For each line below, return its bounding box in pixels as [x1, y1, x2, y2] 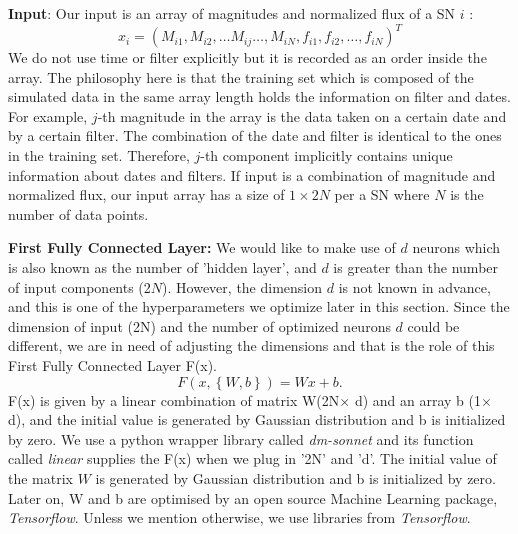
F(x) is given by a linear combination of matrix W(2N [8, 389, 340, 410]
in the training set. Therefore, [8, 145, 190, 166]
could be [407, 315, 460, 336]
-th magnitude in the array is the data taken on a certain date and [97, 105, 507, 126]
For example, [8, 105, 88, 126]
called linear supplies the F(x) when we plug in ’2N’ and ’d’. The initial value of [8, 448, 497, 469]
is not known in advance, [338, 276, 491, 297]
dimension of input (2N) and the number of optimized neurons [8, 315, 391, 336]
